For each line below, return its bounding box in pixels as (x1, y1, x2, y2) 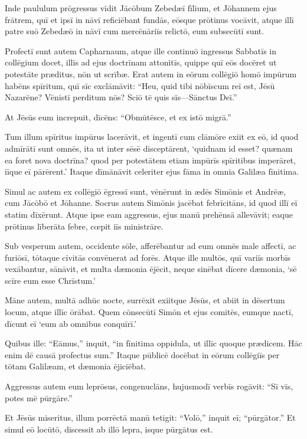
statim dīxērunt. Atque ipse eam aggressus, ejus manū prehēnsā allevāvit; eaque (5, 208, 293, 220)
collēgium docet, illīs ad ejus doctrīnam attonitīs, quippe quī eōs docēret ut (5, 56, 277, 68)
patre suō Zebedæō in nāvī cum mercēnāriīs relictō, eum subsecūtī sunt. (5, 25, 264, 37)
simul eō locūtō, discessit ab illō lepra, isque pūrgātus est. (5, 422, 213, 435)
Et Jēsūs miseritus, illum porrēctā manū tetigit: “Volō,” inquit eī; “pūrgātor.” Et (5, 411, 296, 424)
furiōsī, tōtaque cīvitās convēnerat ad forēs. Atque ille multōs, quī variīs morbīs (5, 251, 291, 263)
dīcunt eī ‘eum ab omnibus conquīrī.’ (5, 317, 136, 329)
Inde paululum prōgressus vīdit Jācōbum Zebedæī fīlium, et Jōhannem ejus (5, 2, 277, 14)
